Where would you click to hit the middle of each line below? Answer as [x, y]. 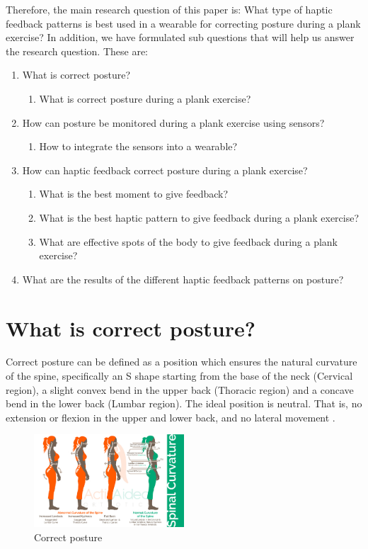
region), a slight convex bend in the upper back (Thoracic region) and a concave [180, 389]
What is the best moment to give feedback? [134, 194]
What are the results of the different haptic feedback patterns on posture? [183, 279]
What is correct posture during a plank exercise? [145, 98]
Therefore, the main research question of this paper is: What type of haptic [169, 9]
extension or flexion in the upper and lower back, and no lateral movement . [171, 417]
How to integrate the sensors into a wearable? [138, 146]
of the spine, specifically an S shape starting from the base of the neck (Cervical [179, 376]
